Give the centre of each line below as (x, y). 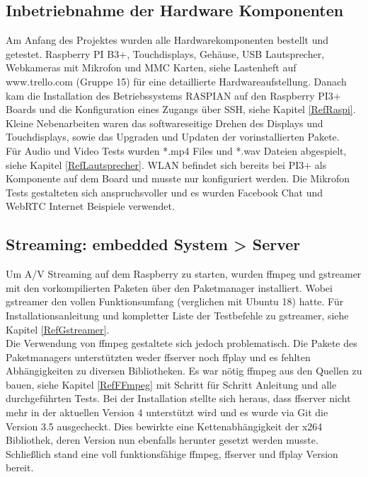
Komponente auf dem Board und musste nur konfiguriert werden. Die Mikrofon (178, 178)
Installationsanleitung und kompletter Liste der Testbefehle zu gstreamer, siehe (177, 315)
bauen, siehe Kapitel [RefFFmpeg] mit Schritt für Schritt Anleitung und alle (171, 384)
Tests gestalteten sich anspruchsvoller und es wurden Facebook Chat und (165, 192)
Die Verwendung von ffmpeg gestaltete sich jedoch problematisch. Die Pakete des (182, 343)
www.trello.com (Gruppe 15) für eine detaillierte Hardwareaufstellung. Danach (176, 81)
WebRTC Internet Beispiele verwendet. (90, 206)
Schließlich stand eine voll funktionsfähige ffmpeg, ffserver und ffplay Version (172, 453)
